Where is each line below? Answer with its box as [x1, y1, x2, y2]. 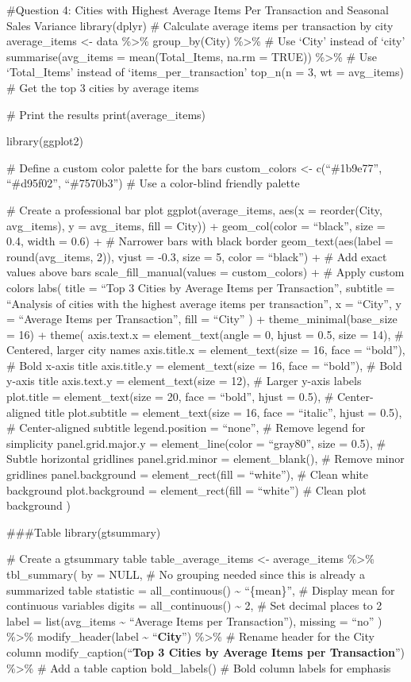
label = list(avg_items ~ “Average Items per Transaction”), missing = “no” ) [6, 612, 382, 629]
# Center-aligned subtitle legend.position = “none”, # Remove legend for [6, 419, 366, 436]
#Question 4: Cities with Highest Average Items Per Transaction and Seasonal [6, 2, 389, 17]
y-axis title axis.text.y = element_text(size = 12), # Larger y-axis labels [6, 372, 362, 389]
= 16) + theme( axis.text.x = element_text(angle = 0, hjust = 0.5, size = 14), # [6, 326, 404, 342]
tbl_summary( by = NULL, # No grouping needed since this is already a [6, 566, 365, 582]
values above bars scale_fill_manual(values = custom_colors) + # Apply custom [6, 264, 405, 280]
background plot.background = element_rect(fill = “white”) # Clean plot [6, 481, 367, 498]
